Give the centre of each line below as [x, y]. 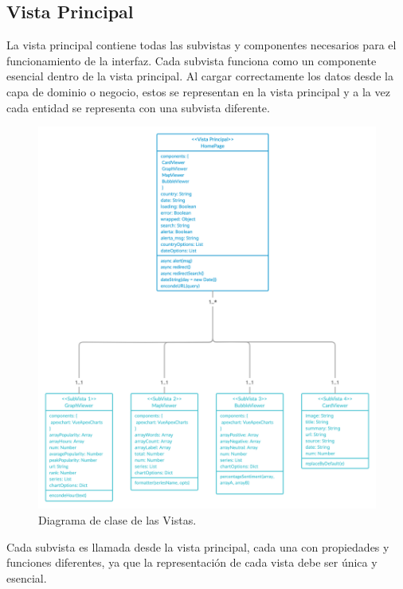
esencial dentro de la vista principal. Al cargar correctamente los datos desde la [200, 76]
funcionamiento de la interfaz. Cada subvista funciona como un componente [192, 60]
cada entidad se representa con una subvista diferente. [138, 107]
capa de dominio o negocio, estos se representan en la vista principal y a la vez [198, 91]
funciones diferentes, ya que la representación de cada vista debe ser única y [192, 562]
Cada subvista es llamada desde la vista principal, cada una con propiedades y [198, 546]
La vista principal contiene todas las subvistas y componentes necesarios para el [201, 45]
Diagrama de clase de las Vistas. [117, 520]
